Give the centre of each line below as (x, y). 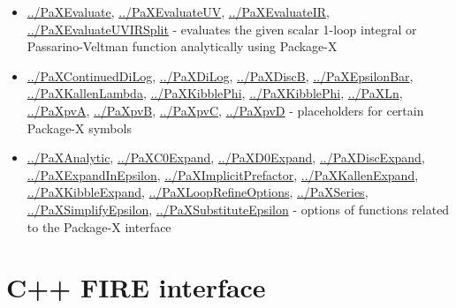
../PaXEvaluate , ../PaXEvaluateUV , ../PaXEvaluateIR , (178, 11)
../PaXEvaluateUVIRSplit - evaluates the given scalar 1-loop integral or (222, 29)
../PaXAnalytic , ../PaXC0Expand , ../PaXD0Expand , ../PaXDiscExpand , (226, 158)
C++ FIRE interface (136, 287)
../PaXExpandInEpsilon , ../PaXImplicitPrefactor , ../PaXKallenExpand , (223, 174)
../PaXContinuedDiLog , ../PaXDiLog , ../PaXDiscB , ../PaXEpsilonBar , (220, 75)
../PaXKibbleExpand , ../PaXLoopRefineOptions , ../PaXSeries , (198, 192)
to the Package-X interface (99, 226)
